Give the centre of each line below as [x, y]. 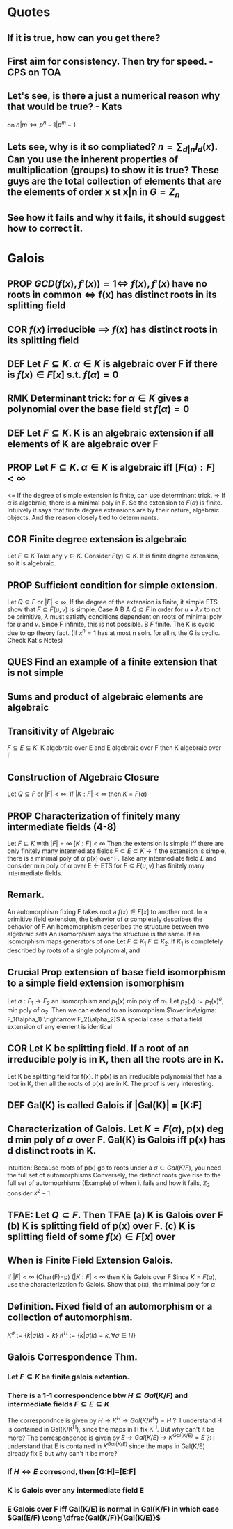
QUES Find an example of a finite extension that [112, 662]
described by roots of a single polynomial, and [74, 950]
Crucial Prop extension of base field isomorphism [116, 972]
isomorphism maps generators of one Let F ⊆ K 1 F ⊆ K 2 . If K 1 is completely [115, 942]
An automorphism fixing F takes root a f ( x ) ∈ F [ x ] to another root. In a [107, 911]
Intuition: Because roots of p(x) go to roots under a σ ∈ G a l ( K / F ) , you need [114, 1168]
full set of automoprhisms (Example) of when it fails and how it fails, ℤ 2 [109, 1183]
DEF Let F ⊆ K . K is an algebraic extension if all [111, 433]
